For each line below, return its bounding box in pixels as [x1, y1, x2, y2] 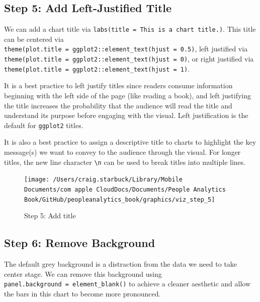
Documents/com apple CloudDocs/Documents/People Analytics [24, 186, 226, 193]
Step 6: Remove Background [4, 235, 155, 251]
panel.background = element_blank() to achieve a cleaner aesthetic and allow [4, 278, 251, 289]
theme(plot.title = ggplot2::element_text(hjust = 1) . [4, 63, 190, 74]
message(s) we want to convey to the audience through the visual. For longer [4, 147, 241, 157]
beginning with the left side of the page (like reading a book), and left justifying [4, 90, 251, 101]
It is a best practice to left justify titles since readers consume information [4, 80, 233, 91]
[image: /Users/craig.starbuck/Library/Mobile [24, 176, 183, 184]
